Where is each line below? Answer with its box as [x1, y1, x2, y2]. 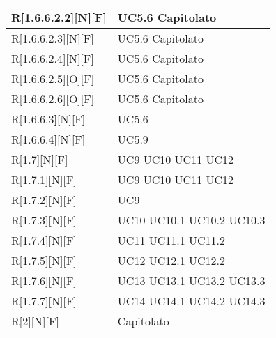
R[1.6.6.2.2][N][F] [11, 9, 107, 25]
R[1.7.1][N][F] [11, 171, 77, 187]
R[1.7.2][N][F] [11, 192, 77, 208]
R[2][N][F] [11, 313, 59, 329]
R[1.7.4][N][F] [11, 232, 77, 248]
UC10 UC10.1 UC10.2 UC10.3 [117, 212, 266, 228]
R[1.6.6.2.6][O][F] [11, 91, 95, 107]
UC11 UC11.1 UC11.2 [117, 232, 226, 248]
